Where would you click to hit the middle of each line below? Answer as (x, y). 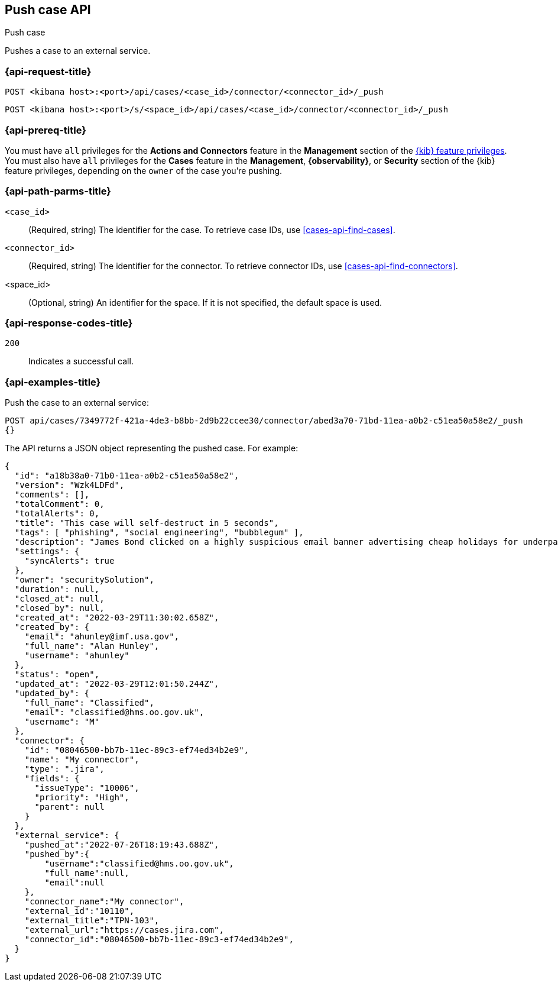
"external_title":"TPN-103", (92, 921)
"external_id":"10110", (80, 911)
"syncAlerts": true (69, 561)
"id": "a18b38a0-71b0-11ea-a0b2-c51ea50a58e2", (127, 476)
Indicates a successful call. (81, 361)
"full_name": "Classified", (89, 703)
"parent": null (69, 807)
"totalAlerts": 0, (57, 514)
